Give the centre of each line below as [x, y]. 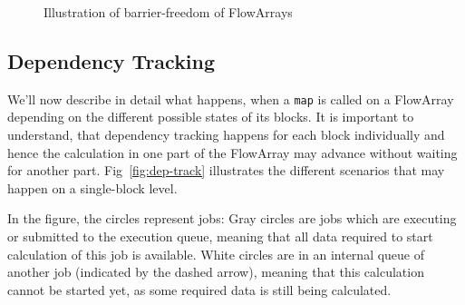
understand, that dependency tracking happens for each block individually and [226, 135]
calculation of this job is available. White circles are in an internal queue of [216, 254]
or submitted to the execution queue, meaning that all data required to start [220, 236]
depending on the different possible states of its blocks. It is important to [211, 117]
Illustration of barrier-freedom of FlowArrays [168, 12]
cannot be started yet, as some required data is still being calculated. [199, 289]
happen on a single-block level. [92, 187]
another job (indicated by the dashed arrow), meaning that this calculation [216, 272]
